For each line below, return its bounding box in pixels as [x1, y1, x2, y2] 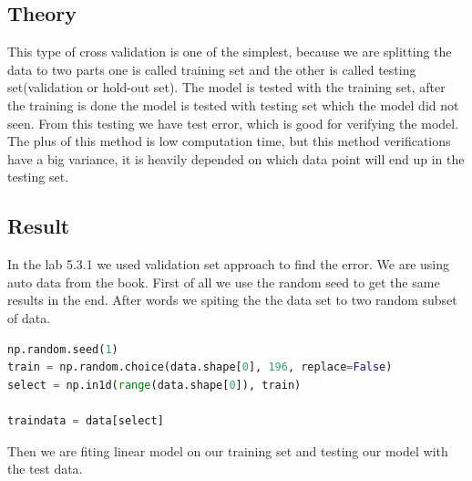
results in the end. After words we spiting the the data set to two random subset [7, 290, 457, 309]
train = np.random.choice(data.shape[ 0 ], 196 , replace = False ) [7, 361, 393, 374]
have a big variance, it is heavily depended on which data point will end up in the [7, 149, 465, 168]
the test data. [7, 459, 83, 478]
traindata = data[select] [7, 413, 164, 427]
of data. [7, 308, 51, 327]
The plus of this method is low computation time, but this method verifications [7, 131, 451, 151]
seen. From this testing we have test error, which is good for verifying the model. [7, 113, 459, 132]
